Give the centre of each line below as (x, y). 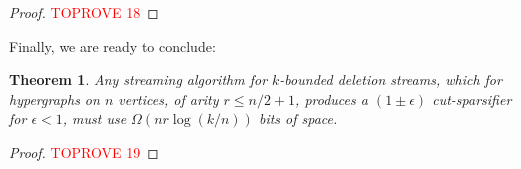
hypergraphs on (54, 98)
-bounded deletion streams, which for (390, 79)
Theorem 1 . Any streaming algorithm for (138, 79)
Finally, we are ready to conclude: (112, 45)
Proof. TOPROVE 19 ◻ (84, 151)
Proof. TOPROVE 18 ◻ (84, 12)
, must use (94, 118)
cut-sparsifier (472, 98)
